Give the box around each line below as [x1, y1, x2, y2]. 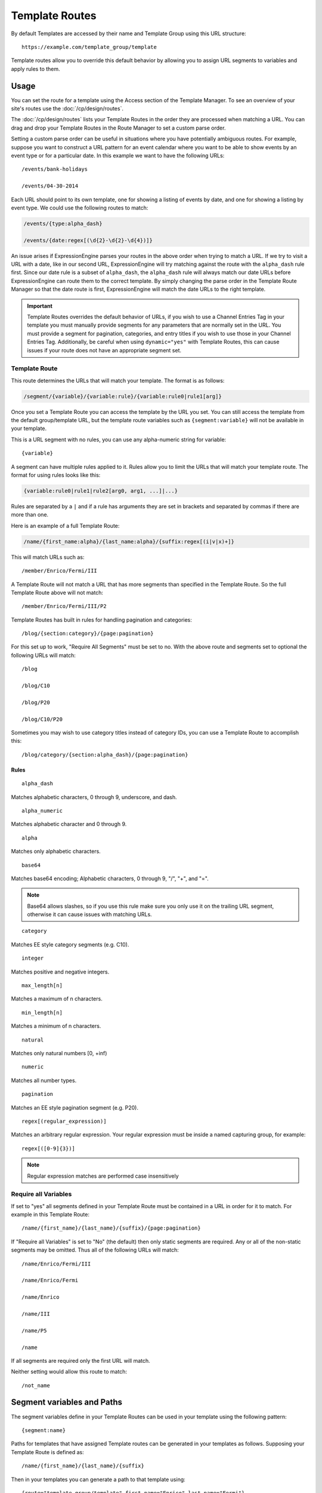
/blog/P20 [21, 699, 50, 706]
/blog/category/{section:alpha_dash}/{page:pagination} [21, 751, 188, 758]
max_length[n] [21, 982, 63, 989]
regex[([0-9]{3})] [21, 1145, 76, 1152]
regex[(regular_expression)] [21, 1117, 107, 1125]
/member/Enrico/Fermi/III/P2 [21, 603, 107, 610]
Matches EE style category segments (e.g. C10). [11, 941, 129, 948]
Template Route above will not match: [11, 589, 104, 596]
